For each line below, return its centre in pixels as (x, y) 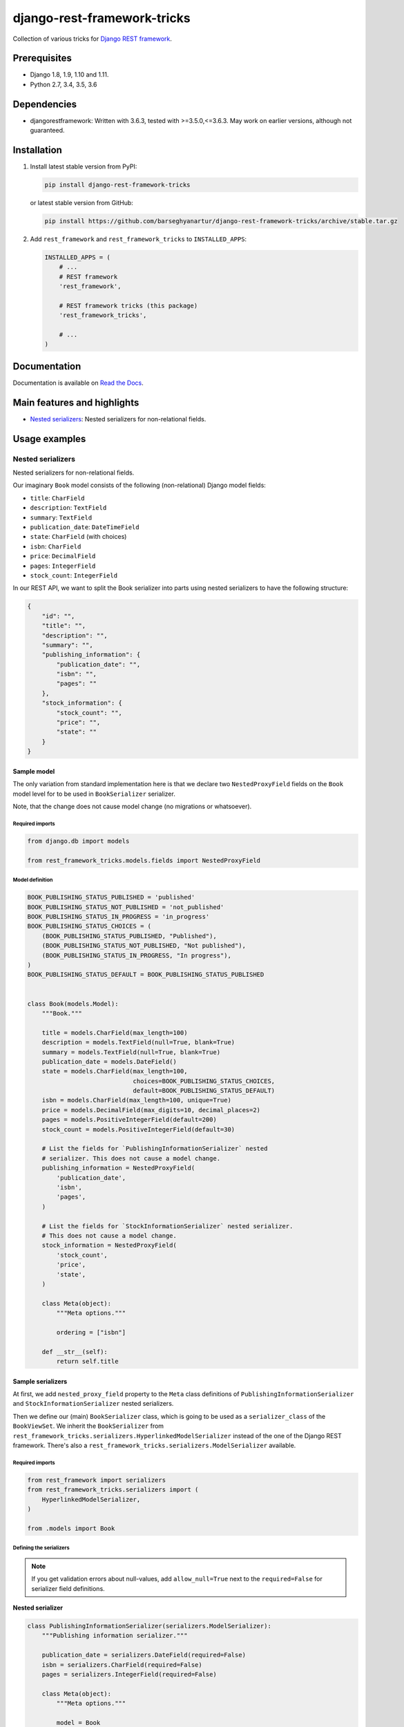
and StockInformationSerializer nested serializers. (93, 1404)
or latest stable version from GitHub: (82, 203)
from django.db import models (78, 841)
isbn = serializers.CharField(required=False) (122, 1664)
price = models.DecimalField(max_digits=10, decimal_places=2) (151, 1110)
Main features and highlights (76, 402)
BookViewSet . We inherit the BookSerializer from (88, 1426)
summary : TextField (61, 517)
